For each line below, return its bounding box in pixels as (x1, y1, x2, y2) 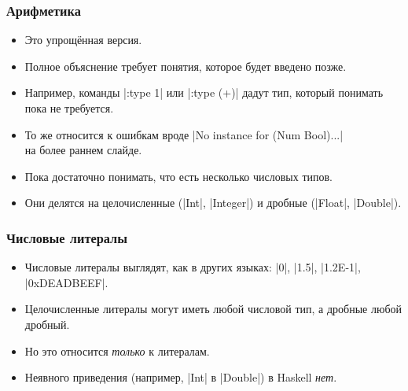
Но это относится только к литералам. (24, 342, 210, 359)
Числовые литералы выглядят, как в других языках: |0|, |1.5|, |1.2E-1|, (24, 259, 361, 275)
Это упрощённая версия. (24, 31, 142, 48)
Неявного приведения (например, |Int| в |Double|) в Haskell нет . (24, 369, 337, 385)
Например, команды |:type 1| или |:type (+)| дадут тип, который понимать (24, 84, 384, 101)
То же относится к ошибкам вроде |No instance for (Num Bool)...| (24, 126, 344, 142)
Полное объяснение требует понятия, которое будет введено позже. (24, 57, 347, 74)
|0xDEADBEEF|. (24, 274, 108, 290)
